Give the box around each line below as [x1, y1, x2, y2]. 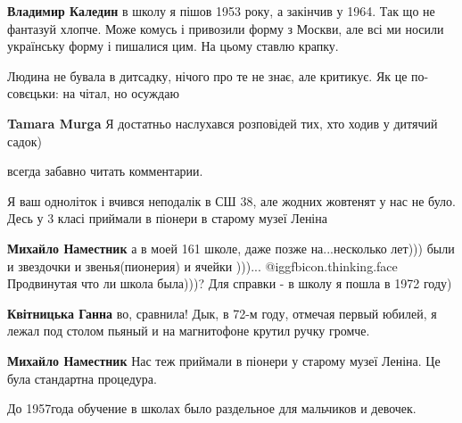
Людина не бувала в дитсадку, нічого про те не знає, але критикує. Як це [7, 66, 408, 85]
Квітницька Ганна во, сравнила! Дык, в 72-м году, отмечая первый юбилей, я [7, 303, 437, 322]
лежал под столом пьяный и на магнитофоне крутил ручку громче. [7, 321, 370, 340]
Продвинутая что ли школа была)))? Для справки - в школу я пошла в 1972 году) [7, 274, 452, 293]
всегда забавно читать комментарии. [7, 162, 203, 180]
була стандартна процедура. [7, 369, 157, 387]
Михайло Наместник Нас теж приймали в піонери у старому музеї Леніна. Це [7, 351, 441, 369]
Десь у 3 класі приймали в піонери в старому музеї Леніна [7, 209, 327, 228]
